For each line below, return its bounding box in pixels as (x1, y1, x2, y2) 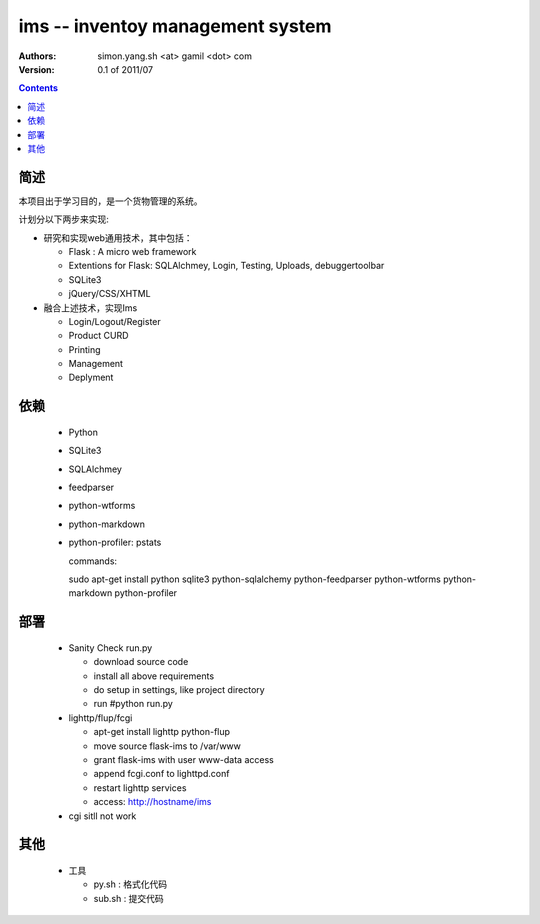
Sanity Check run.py (68, 641, 153, 654)
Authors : (18, 50, 57, 62)
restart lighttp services (93, 781, 187, 794)
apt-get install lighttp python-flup (93, 726, 230, 738)
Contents (18, 82, 59, 94)
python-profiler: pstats (68, 536, 162, 549)
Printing (68, 343, 101, 355)
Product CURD (68, 330, 129, 342)
